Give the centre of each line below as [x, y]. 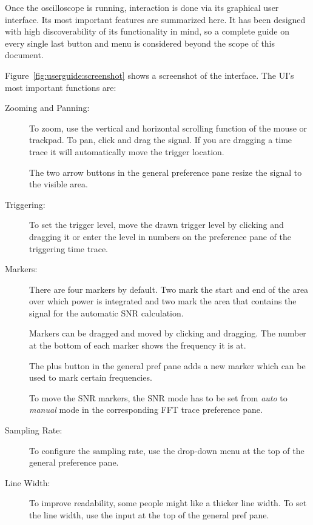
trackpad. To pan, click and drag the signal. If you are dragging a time [161, 140]
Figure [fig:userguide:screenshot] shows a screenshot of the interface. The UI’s [150, 75]
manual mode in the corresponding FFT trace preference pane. [146, 410]
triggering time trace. [69, 248]
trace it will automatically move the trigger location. [127, 151]
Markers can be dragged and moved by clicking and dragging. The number [168, 333]
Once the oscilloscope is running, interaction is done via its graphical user [142, 7]
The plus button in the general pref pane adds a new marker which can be [167, 365]
